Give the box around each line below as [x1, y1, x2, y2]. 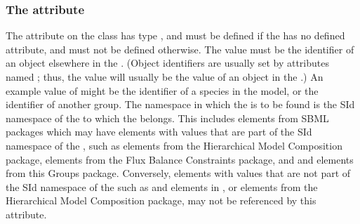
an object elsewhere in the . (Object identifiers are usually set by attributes [6, 55, 329, 70]
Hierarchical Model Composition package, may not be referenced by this [6, 193, 316, 208]
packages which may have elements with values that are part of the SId [6, 124, 312, 139]
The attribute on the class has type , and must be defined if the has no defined [6, 28, 345, 43]
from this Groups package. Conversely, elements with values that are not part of [6, 166, 351, 180]
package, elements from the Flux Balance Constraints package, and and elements [6, 152, 354, 166]
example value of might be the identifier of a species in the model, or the [6, 83, 319, 98]
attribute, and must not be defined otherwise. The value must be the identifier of [6, 41, 354, 56]
